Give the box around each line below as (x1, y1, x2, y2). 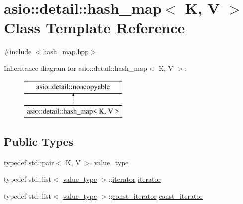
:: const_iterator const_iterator (108, 191, 203, 201)
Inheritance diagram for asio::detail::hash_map (4, 63, 147, 73)
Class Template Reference (4, 17, 185, 38)
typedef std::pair (4, 157, 54, 167)
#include (4, 46, 32, 57)
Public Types (4, 134, 74, 149)
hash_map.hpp (43, 46, 89, 57)
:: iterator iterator (108, 174, 161, 184)
